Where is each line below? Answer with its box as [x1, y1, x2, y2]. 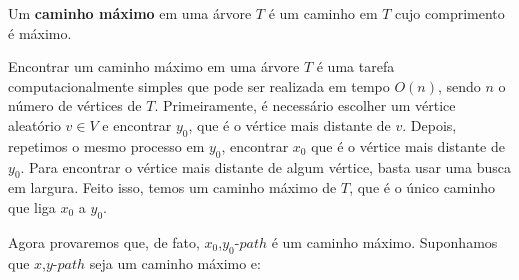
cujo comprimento [395, 3, 505, 23]
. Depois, [402, 114, 457, 135]
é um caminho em [268, 3, 378, 23]
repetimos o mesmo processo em [8, 135, 205, 156]
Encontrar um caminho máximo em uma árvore [8, 56, 300, 77]
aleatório [8, 114, 61, 135]
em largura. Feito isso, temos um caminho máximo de [8, 177, 337, 198]
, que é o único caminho [349, 177, 495, 198]
